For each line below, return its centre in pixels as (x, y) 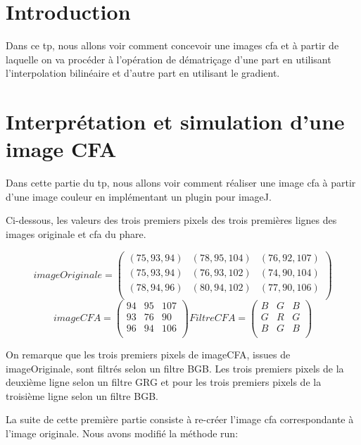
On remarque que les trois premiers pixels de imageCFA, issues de (148, 354)
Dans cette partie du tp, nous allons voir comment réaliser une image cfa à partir (181, 183)
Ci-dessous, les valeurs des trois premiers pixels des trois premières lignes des (171, 220)
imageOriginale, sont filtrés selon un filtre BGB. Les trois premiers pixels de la (175, 368)
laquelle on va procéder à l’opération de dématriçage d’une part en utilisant (169, 59)
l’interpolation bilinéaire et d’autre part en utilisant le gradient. (143, 73)
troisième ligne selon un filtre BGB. (82, 395)
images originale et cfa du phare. (76, 234)
